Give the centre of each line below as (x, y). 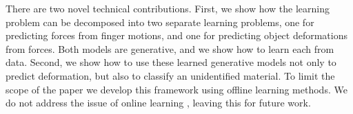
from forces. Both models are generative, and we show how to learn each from (170, 48)
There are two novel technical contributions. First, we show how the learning (168, 8)
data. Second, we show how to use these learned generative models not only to (171, 62)
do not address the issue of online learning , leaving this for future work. (158, 103)
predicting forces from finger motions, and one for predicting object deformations (176, 35)
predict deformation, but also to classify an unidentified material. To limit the (170, 75)
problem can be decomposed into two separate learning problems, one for (160, 22)
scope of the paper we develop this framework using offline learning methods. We (176, 89)
